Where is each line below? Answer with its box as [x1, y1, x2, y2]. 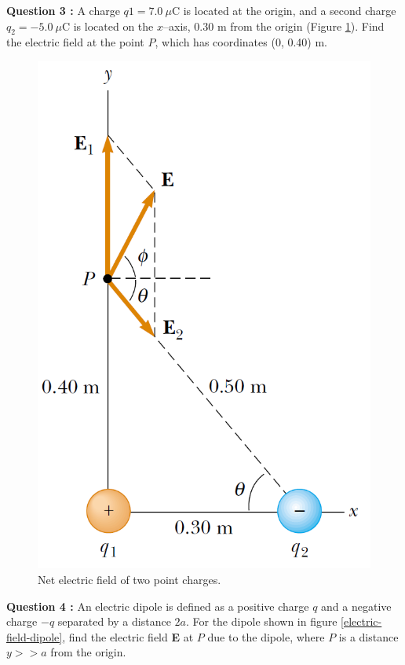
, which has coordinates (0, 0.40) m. [155, 34, 328, 50]
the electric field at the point [6, 34, 144, 50]
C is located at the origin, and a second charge [171, 2, 396, 18]
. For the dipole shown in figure [185, 613, 337, 630]
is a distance [338, 628, 399, 645]
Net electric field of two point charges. [38, 571, 221, 587]
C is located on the [61, 17, 154, 34]
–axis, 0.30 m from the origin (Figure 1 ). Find [162, 17, 385, 34]
